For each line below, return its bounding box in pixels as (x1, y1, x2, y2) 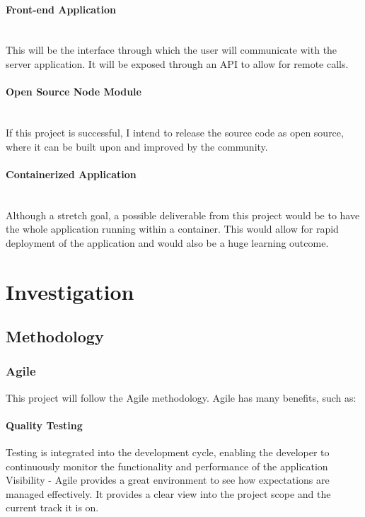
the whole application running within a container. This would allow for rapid (6, 221, 339, 236)
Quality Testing (6, 417, 83, 432)
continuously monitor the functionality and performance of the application (6, 458, 328, 473)
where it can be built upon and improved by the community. (6, 139, 268, 153)
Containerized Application (6, 166, 137, 181)
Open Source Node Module (6, 84, 141, 99)
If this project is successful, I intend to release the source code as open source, (6, 124, 344, 139)
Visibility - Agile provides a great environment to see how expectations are (6, 472, 330, 487)
